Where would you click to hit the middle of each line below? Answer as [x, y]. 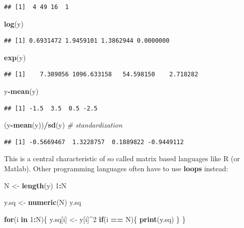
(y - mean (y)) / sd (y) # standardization [63, 125]
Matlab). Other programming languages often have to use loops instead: [116, 168]
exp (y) [15, 57]
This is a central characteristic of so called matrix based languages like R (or [122, 158]
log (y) [14, 23]
